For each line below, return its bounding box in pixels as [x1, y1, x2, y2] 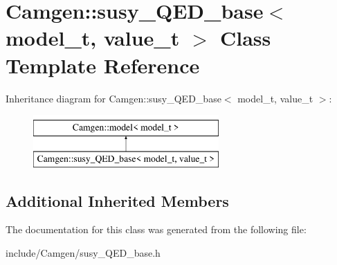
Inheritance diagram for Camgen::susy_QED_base [6, 91, 221, 105]
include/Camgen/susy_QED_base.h [6, 246, 161, 260]
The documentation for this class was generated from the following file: [6, 222, 307, 237]
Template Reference [6, 51, 200, 79]
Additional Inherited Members [6, 190, 229, 211]
